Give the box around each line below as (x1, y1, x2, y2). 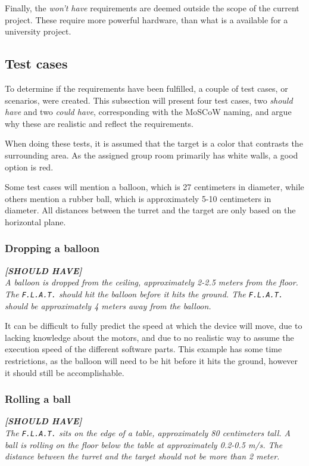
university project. (5, 25, 71, 38)
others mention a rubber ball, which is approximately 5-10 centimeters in (5, 192, 271, 204)
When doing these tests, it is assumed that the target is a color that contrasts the (5, 137, 303, 150)
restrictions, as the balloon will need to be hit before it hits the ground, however (5, 354, 298, 366)
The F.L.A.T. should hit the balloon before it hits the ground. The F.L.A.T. (5, 287, 283, 300)
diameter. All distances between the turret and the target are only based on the (5, 204, 296, 216)
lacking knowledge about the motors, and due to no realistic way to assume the (5, 331, 294, 343)
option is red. (5, 160, 54, 173)
